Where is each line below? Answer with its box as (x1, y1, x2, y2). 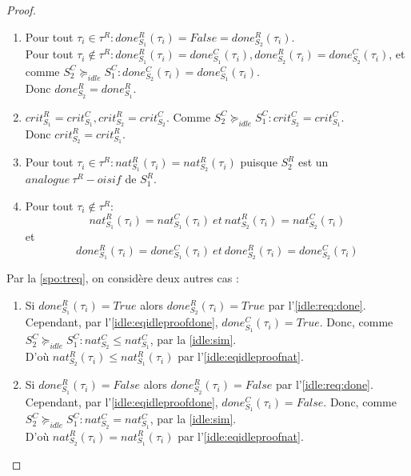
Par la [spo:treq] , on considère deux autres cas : (6, 270, 239, 286)
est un (297, 154, 329, 170)
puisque (240, 154, 277, 170)
